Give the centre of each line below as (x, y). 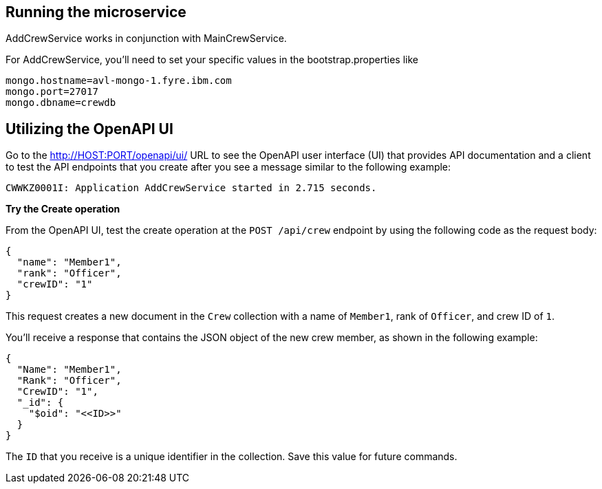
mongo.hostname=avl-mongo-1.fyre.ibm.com (119, 81)
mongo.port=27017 (52, 92)
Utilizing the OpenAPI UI (89, 129)
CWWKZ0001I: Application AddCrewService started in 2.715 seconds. (191, 188)
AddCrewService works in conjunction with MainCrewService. (146, 39)
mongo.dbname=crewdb (61, 103)
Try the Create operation (63, 209)
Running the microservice (96, 12)
